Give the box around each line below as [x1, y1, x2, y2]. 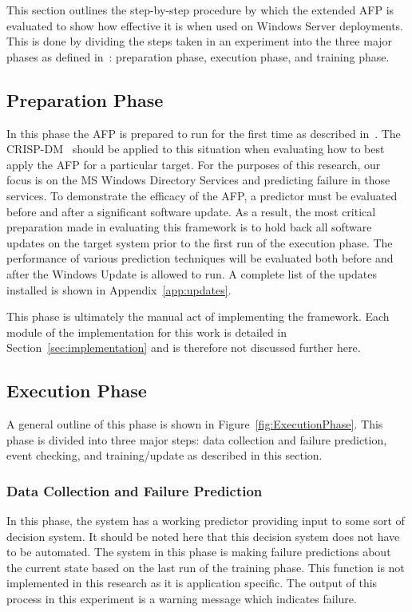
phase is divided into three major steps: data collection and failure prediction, [6, 431, 387, 448]
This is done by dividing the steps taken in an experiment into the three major [6, 33, 393, 49]
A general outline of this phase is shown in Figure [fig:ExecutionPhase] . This [6, 416, 383, 432]
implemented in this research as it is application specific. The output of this [6, 574, 378, 591]
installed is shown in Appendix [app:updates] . [6, 281, 232, 298]
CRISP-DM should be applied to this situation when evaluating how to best [6, 140, 385, 157]
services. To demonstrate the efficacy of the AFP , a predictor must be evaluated [6, 187, 398, 203]
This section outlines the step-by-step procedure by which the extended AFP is [6, 2, 394, 18]
